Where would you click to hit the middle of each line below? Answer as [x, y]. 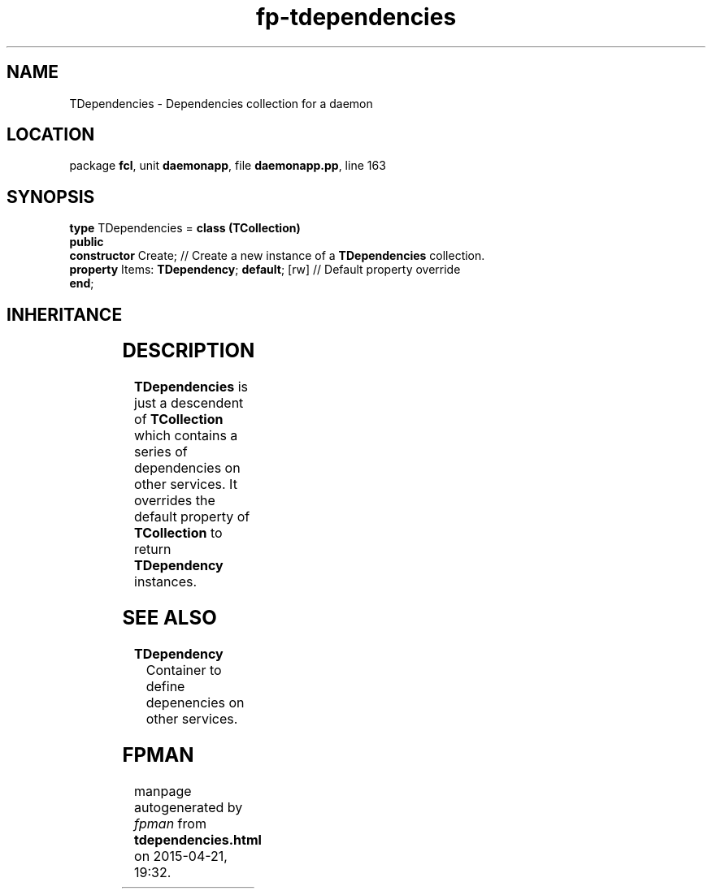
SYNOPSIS [51, 197]
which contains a [186, 436]
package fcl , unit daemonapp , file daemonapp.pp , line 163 [228, 166]
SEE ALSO [169, 617]
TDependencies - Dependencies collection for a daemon [221, 103]
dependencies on [187, 468]
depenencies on [195, 702]
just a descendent [189, 403]
